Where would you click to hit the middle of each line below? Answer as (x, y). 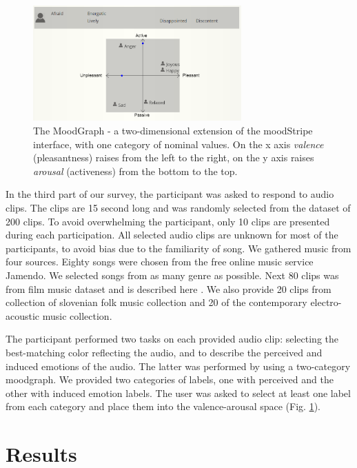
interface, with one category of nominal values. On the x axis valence (178, 144)
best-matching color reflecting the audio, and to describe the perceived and (164, 352)
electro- (326, 302)
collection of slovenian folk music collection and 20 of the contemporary (156, 302)
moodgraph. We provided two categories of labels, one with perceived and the (170, 379)
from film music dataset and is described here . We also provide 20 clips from (169, 288)
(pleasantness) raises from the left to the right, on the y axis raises (174, 157)
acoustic (23, 315)
